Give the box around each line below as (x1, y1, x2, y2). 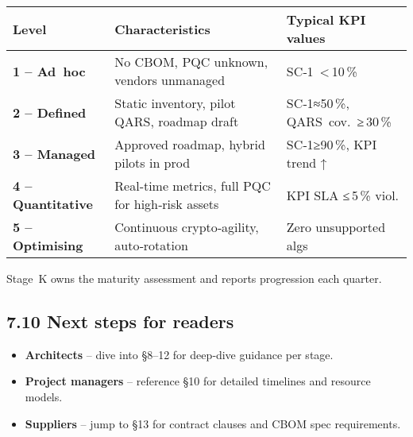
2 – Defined (13, 102, 87, 122)
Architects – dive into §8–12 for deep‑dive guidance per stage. (25, 346, 334, 362)
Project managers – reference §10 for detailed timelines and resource (25, 373, 371, 389)
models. (25, 388, 63, 404)
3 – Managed (13, 144, 96, 163)
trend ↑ (286, 153, 327, 172)
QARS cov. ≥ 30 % (286, 112, 392, 130)
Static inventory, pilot (114, 94, 236, 112)
